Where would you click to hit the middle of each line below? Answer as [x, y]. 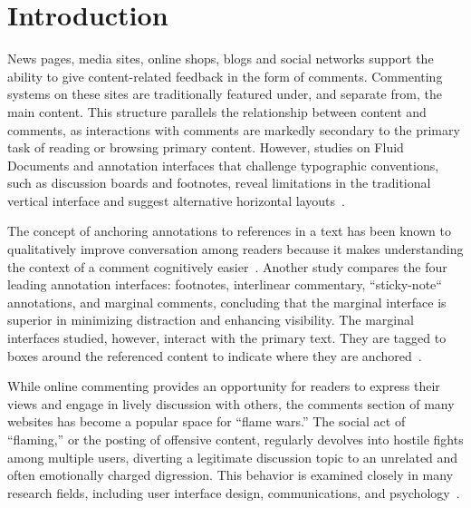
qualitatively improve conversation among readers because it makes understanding [235, 249]
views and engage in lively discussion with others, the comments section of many [231, 403]
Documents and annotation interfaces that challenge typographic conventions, [223, 165]
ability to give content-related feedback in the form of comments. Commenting [225, 76]
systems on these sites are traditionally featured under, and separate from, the [225, 94]
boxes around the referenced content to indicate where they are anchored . [215, 355]
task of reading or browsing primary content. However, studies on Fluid [206, 147]
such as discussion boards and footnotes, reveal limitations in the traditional [219, 183]
